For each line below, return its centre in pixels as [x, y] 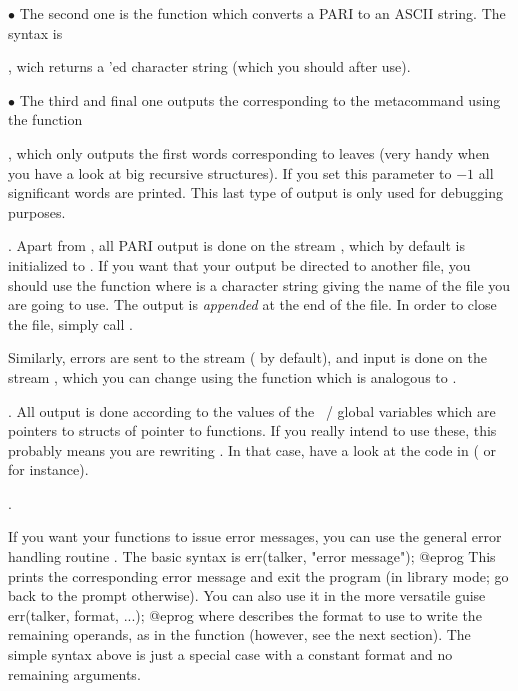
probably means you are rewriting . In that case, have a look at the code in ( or [252, 449]
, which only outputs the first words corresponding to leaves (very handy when [249, 152]
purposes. [37, 211]
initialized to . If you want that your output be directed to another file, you [239, 264]
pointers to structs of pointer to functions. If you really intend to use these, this [252, 430]
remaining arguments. [74, 673]
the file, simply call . [70, 323]
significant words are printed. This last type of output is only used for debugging [255, 192]
